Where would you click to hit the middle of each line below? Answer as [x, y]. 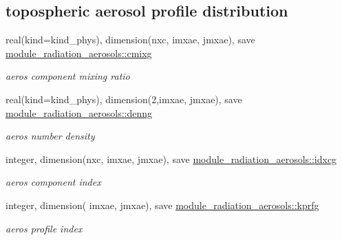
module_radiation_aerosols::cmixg [79, 53]
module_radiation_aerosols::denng [79, 112]
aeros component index [53, 182]
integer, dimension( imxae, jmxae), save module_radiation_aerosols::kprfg [162, 205]
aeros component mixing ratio [68, 76]
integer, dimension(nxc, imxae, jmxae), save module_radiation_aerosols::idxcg [171, 159]
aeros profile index [44, 228]
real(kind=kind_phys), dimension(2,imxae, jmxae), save [124, 99]
